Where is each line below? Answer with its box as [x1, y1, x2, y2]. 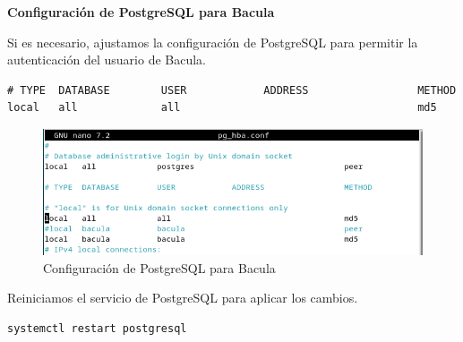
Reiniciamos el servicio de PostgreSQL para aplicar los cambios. [7, 288, 358, 307]
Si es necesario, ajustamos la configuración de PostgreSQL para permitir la [7, 32, 418, 51]
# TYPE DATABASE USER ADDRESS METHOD [7, 83, 457, 97]
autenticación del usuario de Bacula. [7, 50, 206, 69]
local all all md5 [7, 101, 437, 115]
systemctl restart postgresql [7, 321, 187, 335]
